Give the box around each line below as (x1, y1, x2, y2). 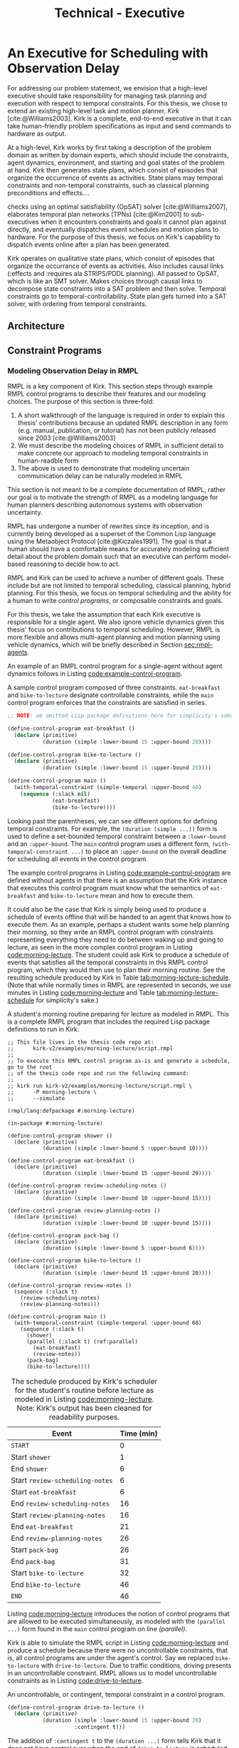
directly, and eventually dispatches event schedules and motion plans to (7, 225, 219, 233)
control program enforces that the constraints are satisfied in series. (7, 699, 207, 707)
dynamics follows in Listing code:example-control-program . (7, 669, 183, 678)
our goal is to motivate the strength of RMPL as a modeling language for (7, 493, 218, 502)
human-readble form (17, 456, 79, 465)
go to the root (7, 1064, 53, 1071)
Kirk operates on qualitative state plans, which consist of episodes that (7, 254, 215, 262)
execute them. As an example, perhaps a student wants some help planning (7, 920, 230, 928)
